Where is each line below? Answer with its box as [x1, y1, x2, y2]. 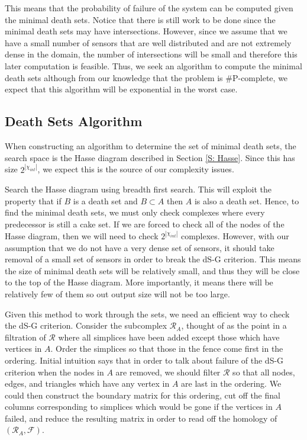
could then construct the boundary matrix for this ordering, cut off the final [5, 388, 280, 401]
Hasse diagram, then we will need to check [5, 229, 159, 242]
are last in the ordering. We [181, 377, 282, 390]
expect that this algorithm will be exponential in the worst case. [5, 83, 238, 95]
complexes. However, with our [180, 229, 289, 242]
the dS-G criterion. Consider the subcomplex [5, 319, 167, 332]
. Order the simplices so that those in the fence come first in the [50, 342, 283, 355]
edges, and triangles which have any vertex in [5, 377, 170, 390]
